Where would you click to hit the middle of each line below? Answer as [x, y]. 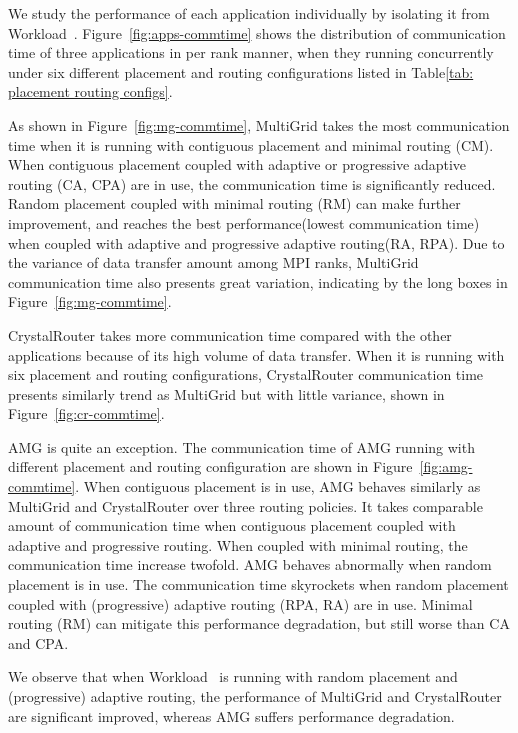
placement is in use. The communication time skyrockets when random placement [258, 584]
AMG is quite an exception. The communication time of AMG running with [241, 446]
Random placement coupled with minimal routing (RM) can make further [234, 203]
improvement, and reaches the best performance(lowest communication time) [244, 222]
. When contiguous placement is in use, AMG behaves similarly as [278, 486]
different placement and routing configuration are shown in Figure [210, 466]
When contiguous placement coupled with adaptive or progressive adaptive [237, 164]
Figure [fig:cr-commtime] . [86, 413]
